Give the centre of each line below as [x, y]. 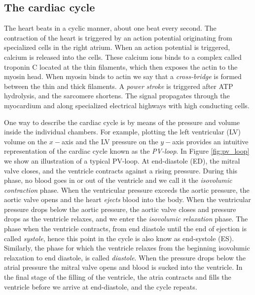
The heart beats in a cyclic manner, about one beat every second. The [110, 28]
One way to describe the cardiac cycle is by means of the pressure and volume [122, 122]
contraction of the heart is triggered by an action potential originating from [118, 37]
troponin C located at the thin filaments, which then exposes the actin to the [121, 66]
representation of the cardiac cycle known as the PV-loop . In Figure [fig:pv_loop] [127, 151]
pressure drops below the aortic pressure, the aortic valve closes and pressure [120, 209]
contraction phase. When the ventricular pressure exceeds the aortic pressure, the [127, 190]
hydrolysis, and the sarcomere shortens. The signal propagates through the [117, 96]
